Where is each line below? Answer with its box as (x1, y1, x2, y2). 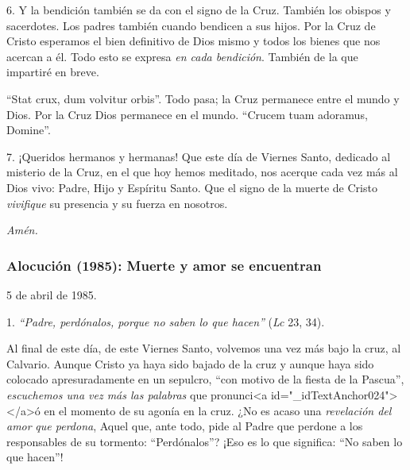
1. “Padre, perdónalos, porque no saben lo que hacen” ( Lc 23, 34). (6, 313, 325, 329)
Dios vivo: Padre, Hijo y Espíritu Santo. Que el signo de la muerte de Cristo (6, 179, 377, 195)
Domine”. (6, 121, 51, 138)
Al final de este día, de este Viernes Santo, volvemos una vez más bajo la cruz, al (6, 340, 401, 356)
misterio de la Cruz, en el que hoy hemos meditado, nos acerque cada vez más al (6, 164, 398, 180)
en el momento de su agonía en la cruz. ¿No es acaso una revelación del (44, 402, 392, 418)
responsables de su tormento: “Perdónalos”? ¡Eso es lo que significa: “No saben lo (6, 433, 403, 449)
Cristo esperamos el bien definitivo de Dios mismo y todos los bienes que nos (6, 33, 381, 49)
